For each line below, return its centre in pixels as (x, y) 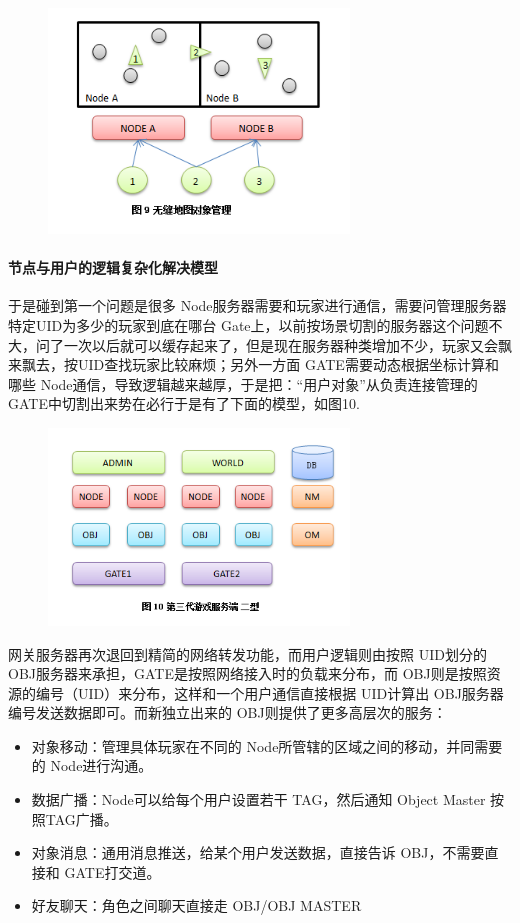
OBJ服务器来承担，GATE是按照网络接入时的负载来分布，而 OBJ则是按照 (247, 673)
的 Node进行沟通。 (92, 765)
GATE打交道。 (112, 871)
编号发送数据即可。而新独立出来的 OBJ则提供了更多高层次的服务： (227, 712)
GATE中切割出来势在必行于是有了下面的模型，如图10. (184, 403)
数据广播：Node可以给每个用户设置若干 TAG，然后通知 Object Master (258, 799)
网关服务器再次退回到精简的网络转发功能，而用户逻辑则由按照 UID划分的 (247, 653)
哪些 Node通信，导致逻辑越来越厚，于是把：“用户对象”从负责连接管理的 (243, 383)
